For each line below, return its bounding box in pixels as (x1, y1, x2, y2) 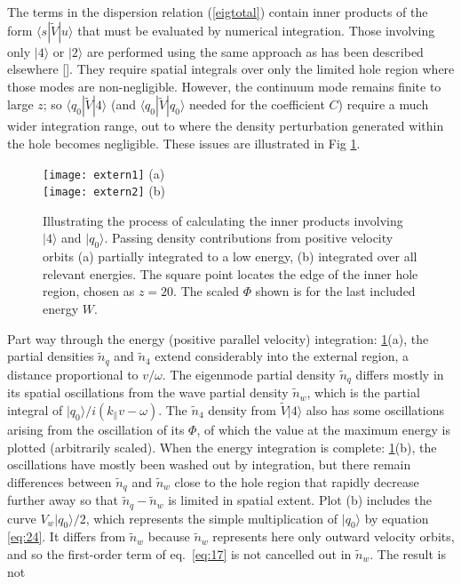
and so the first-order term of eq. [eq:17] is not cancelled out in (7, 545, 352, 564)
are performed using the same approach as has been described (86, 42, 424, 60)
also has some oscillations (306, 400, 444, 419)
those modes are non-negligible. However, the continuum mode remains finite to (7, 76, 441, 95)
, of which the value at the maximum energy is (196, 420, 450, 438)
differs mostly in (355, 364, 444, 383)
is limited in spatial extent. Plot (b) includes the (168, 491, 432, 509)
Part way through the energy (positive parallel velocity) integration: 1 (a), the (7, 329, 429, 348)
